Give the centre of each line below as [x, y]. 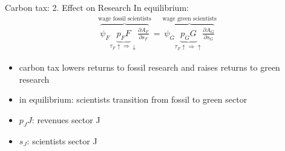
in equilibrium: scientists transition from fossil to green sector [133, 99]
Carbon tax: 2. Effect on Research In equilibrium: [97, 7]
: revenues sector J [66, 119]
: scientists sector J [62, 140]
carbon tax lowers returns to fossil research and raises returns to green [149, 67]
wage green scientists [189, 19]
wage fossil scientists [125, 19]
